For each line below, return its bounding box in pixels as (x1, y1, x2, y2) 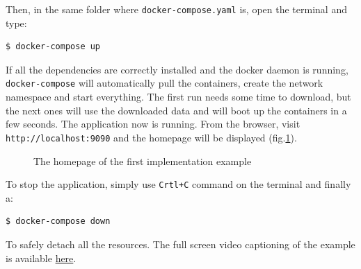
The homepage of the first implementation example (33, 153, 252, 168)
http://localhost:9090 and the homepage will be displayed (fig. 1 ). (6, 130, 297, 144)
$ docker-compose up (6, 42, 101, 52)
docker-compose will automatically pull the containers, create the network (6, 76, 323, 90)
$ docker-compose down (6, 216, 111, 227)
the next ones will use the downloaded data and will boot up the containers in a (6, 103, 347, 117)
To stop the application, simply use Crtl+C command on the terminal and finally (6, 177, 351, 191)
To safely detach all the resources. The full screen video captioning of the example (6, 236, 355, 251)
